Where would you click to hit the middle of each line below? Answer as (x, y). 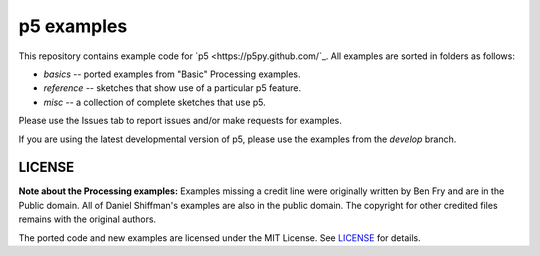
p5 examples (73, 26)
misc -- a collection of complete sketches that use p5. (155, 102)
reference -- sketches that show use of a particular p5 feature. (172, 88)
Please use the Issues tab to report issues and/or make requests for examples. (180, 121)
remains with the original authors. (87, 219)
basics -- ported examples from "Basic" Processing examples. (172, 74)
